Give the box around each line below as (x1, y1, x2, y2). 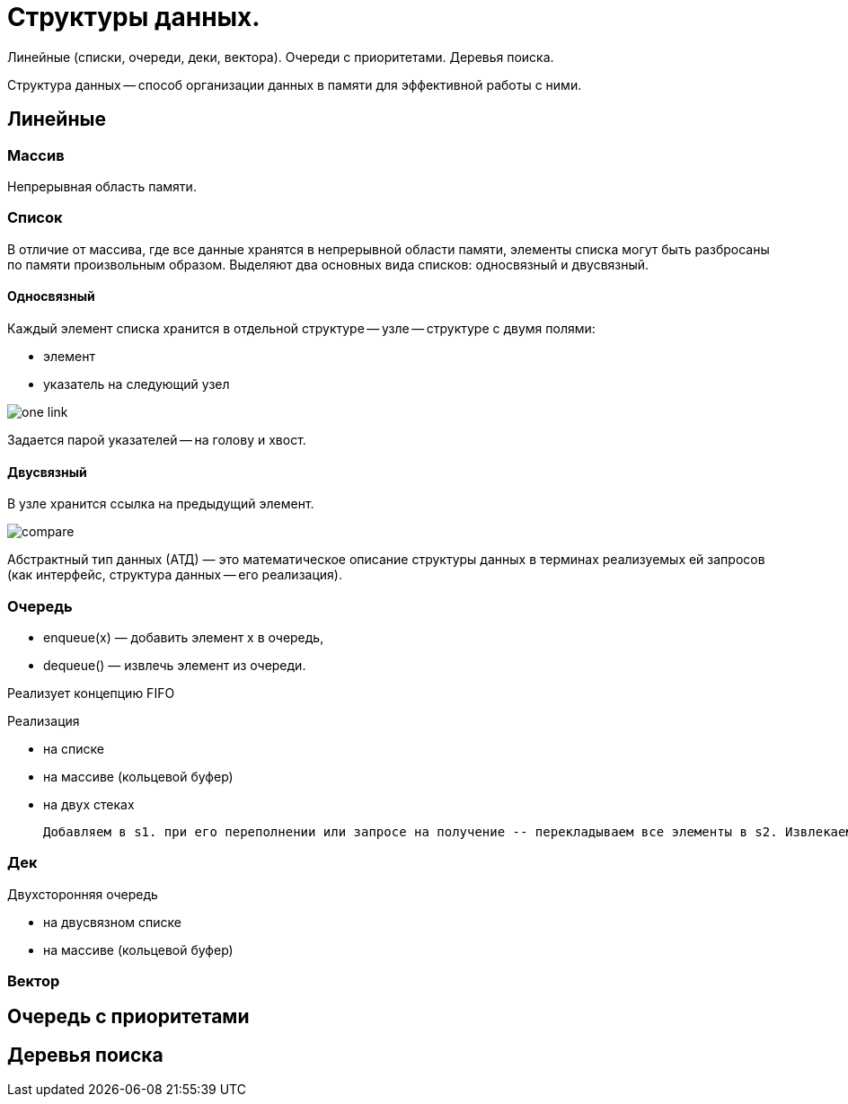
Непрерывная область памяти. (7, 178, 197, 194)
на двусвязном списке (43, 914, 181, 930)
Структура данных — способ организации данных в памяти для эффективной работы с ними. (7, 76, 582, 93)
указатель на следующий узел (43, 375, 230, 392)
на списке (43, 740, 104, 756)
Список (7, 208, 63, 227)
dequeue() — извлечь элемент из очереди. (43, 657, 306, 673)
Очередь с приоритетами (7, 1005, 250, 1029)
